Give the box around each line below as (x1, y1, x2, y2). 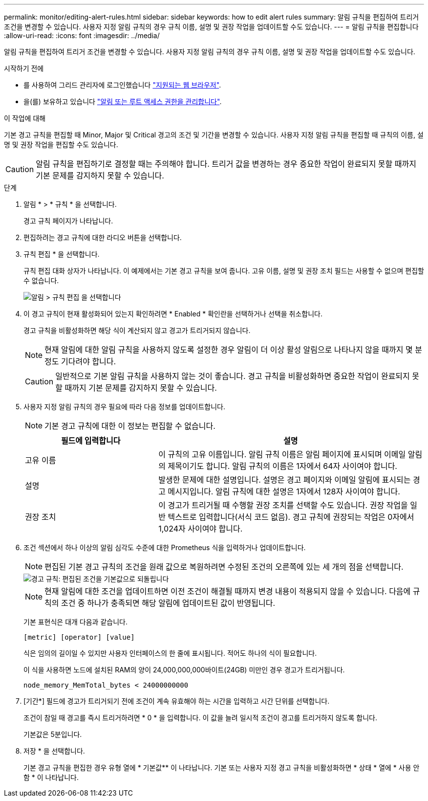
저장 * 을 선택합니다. (23, 747, 85, 755)
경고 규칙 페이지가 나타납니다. (23, 217, 113, 225)
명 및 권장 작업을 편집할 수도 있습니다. (4, 140, 118, 149)
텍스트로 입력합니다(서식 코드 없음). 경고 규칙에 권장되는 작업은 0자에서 (168, 512, 414, 522)
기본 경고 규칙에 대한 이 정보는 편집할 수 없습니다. (44, 421, 215, 431)
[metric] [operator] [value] (23, 633, 135, 641)
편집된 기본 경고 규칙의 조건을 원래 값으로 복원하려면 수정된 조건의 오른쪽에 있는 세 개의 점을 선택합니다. (44, 562, 404, 572)
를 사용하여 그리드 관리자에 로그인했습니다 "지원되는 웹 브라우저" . (23, 81, 221, 89)
